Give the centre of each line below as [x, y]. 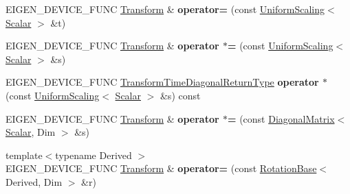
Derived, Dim [34, 181]
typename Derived [94, 155]
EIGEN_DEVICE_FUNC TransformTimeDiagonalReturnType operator [162, 82]
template [24, 155]
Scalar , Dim [31, 132]
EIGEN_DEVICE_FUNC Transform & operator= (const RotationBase [161, 168]
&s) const [180, 95]
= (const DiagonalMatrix [281, 118]
